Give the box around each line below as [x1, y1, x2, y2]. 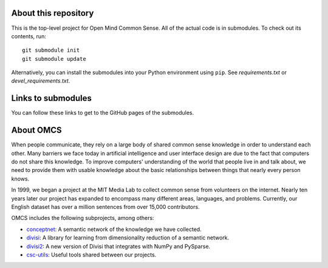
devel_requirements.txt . [11, 77, 70, 84]
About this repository [11, 8, 94, 18]
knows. [11, 175, 30, 182]
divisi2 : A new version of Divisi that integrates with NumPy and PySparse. [26, 242, 211, 250]
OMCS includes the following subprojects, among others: [11, 215, 154, 222]
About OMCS [11, 125, 62, 136]
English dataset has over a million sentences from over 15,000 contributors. [11, 204, 200, 211]
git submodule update [22, 55, 86, 62]
